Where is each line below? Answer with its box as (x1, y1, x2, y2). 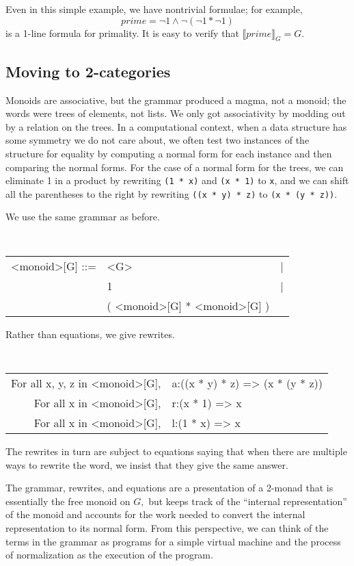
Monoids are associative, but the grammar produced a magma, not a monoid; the (5, 92, 346, 107)
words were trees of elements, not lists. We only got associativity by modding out (5, 106, 346, 120)
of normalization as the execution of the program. (5, 548, 213, 562)
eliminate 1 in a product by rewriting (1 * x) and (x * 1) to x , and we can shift (5, 173, 349, 188)
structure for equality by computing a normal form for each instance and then (5, 146, 332, 160)
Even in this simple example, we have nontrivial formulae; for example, (5, 2, 303, 16)
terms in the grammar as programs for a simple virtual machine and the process (5, 534, 341, 548)
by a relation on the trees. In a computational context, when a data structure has (5, 119, 347, 133)
